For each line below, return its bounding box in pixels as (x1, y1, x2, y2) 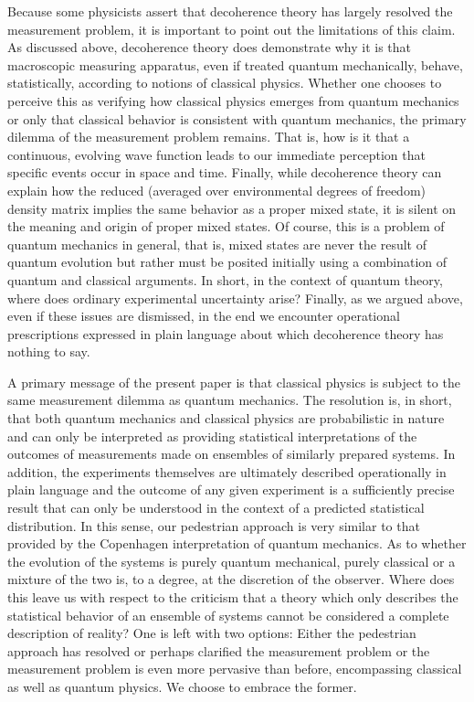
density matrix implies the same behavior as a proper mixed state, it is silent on (7, 198, 457, 218)
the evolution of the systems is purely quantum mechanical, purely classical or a (7, 551, 456, 570)
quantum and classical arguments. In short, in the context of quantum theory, (7, 270, 443, 289)
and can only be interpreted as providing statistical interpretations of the (7, 426, 417, 445)
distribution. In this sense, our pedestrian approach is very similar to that (7, 516, 420, 535)
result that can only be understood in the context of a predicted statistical (7, 498, 425, 517)
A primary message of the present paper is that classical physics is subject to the (7, 372, 460, 391)
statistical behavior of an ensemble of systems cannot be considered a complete (7, 605, 449, 624)
